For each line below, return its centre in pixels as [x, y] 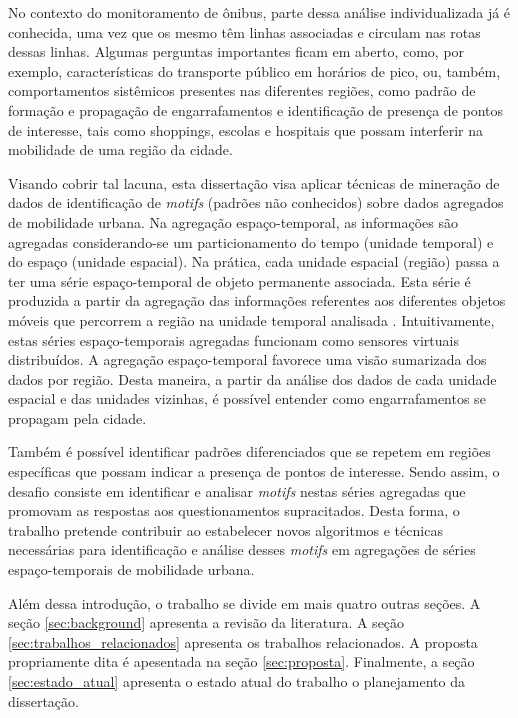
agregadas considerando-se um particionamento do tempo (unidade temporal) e [251, 241]
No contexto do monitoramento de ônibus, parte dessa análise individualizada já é [259, 12]
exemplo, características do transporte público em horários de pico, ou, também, [254, 70]
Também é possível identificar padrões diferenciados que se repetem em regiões [249, 451]
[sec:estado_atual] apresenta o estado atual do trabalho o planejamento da [236, 681]
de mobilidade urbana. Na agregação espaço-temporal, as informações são [233, 221]
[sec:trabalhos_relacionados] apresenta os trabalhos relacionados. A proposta [243, 641]
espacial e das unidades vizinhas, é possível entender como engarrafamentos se [247, 398]
